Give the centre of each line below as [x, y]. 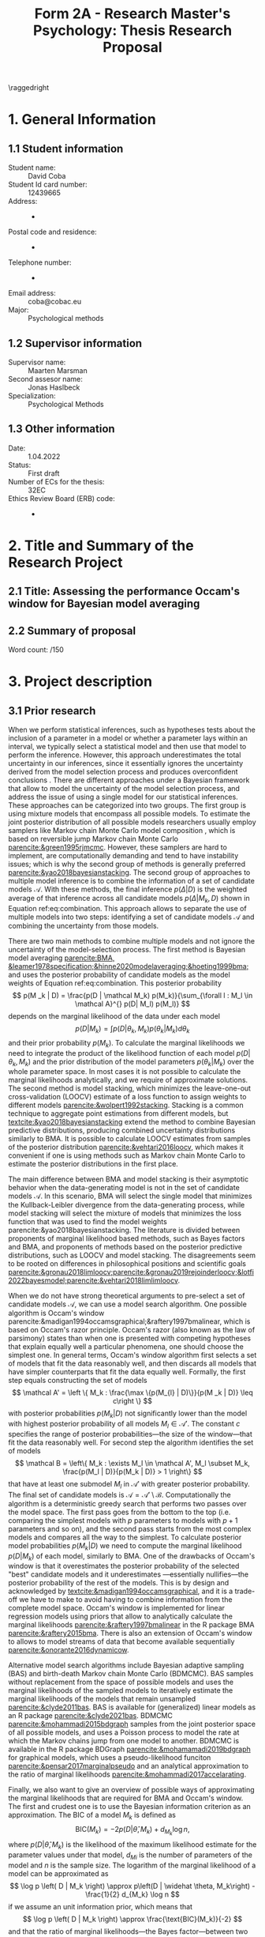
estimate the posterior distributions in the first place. [93, 1164]
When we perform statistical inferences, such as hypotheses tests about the [132, 730]
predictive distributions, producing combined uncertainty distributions [122, 1130]
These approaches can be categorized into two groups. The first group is [127, 805]
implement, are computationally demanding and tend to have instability [123, 856]
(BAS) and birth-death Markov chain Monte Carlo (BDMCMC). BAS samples [131, 1674]
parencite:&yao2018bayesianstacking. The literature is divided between [124, 1230]
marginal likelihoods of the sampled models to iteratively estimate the [121, 1690]
